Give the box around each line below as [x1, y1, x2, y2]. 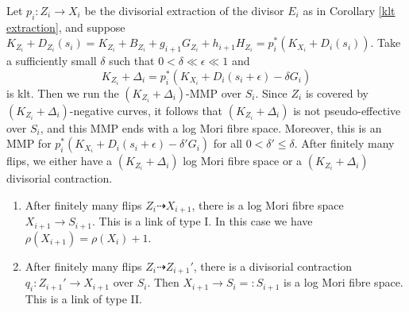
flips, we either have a [6, 152, 113, 169]
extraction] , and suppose [6, 18, 125, 35]
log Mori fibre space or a [183, 152, 303, 169]
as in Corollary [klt [303, 2, 395, 18]
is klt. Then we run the [6, 84, 119, 101]
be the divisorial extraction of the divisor [84, 2, 284, 18]
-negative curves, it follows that [69, 102, 223, 118]
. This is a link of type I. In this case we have [92, 213, 313, 229]
